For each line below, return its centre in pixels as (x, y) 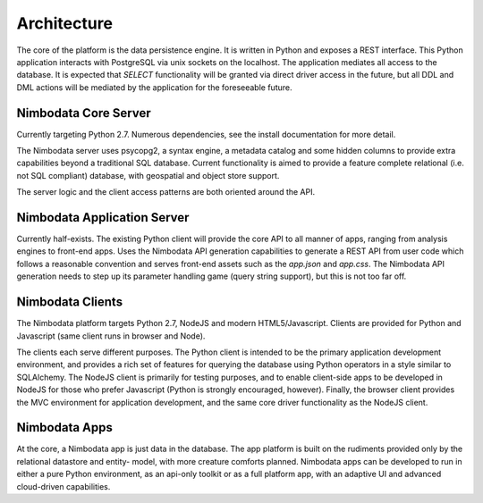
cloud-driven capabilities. (64, 486)
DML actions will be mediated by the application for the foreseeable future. (154, 87)
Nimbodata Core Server (84, 113)
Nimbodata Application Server (103, 218)
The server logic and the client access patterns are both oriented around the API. (166, 192)
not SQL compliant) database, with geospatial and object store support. (148, 175)
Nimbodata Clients (70, 302)
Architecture (65, 23)
